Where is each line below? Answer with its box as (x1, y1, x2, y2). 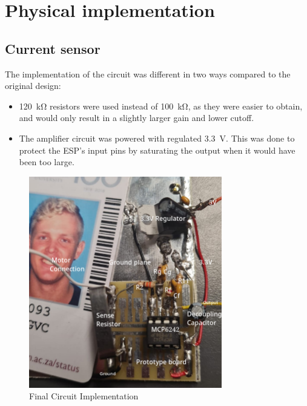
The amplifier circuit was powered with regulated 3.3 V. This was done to (19, 131, 295, 144)
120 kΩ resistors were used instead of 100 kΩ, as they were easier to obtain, (19, 99, 303, 112)
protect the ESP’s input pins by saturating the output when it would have (19, 143, 295, 156)
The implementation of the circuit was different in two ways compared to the (5, 67, 291, 80)
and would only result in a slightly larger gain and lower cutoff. (19, 111, 254, 124)
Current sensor (5, 39, 101, 57)
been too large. (19, 156, 74, 168)
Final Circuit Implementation (29, 390, 139, 402)
